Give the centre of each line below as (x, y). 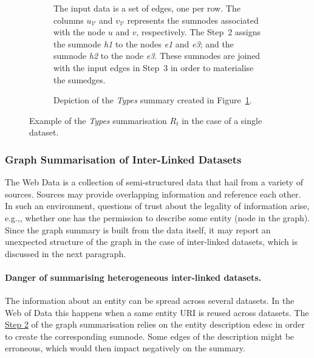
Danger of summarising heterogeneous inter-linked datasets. (133, 277)
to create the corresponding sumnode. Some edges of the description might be (150, 336)
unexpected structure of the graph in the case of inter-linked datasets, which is (151, 242)
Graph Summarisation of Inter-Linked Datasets (123, 159)
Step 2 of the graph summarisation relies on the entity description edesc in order (155, 324)
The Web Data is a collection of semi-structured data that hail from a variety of (154, 182)
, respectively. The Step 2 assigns (199, 32)
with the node (80, 32)
